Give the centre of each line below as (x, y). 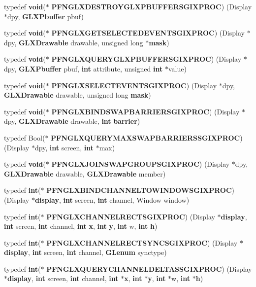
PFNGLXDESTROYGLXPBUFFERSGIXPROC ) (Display (152, 6)
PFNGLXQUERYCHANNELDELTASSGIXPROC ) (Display (149, 269)
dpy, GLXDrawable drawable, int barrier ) (72, 121)
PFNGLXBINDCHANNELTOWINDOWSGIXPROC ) (140, 190)
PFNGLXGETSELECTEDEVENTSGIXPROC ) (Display (148, 33)
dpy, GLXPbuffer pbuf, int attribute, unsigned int (83, 68)
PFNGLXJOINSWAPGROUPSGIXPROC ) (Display (141, 164)
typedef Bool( (25, 137)
